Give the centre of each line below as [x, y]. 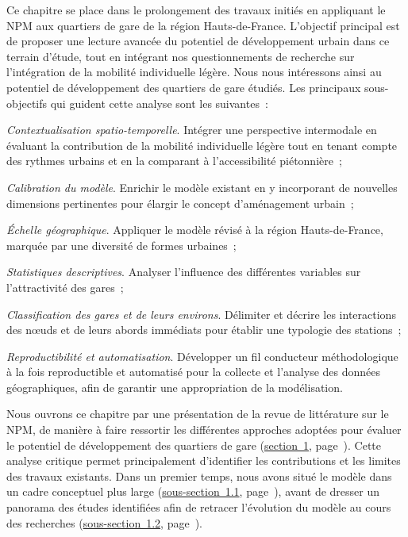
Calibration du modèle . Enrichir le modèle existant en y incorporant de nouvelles [202, 187]
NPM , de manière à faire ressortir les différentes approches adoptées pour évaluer [204, 430]
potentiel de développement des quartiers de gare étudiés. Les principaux [184, 87]
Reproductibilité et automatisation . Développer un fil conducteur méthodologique [202, 356]
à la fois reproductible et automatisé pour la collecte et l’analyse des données [194, 372]
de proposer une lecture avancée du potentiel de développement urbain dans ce [198, 41]
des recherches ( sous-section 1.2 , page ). [105, 522]
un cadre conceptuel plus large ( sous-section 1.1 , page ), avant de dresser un [193, 491]
